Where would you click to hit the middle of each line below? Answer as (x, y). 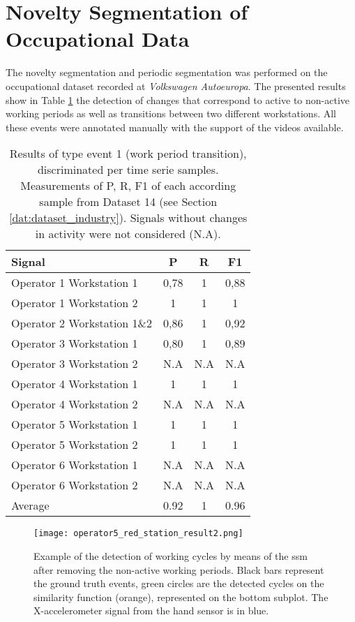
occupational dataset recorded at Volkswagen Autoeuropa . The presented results (176, 86)
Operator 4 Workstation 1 (75, 384)
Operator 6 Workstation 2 (75, 485)
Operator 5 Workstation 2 (75, 445)
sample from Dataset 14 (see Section (128, 202)
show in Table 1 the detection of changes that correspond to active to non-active (177, 99)
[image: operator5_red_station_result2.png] (138, 534)
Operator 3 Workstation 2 (75, 364)
